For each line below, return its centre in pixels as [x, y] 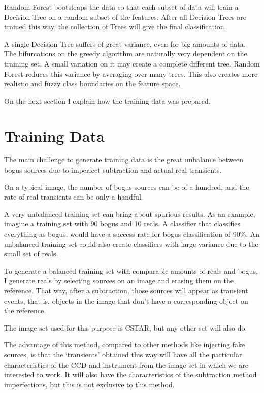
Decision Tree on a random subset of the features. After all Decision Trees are [125, 17]
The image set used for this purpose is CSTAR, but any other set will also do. [126, 327]
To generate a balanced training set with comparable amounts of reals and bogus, [131, 270]
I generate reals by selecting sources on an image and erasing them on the [119, 281]
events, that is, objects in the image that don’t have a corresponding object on [126, 300]
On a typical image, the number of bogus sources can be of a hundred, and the [127, 187]
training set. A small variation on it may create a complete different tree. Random [132, 63]
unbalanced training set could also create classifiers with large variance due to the [131, 243]
